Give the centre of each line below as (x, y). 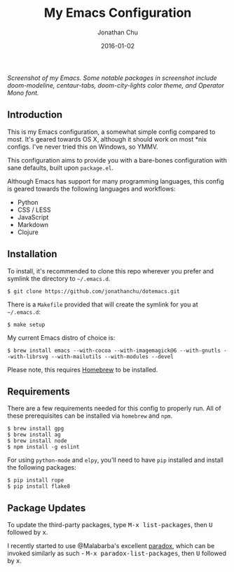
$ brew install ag (34, 435)
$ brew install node (37, 441)
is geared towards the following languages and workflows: (92, 189)
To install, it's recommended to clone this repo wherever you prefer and (111, 271)
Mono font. (23, 93)
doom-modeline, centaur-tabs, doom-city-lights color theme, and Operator (116, 85)
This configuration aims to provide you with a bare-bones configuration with (117, 160)
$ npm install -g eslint (43, 447)
